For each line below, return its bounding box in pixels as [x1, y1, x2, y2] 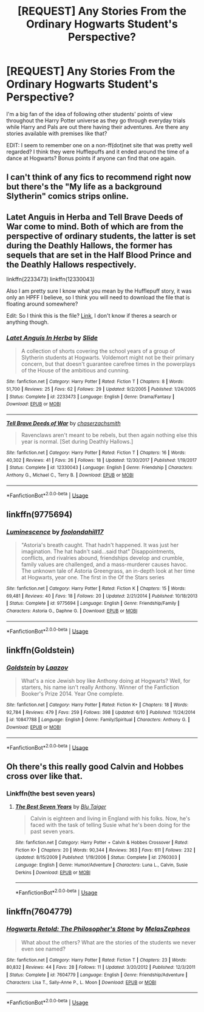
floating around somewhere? [6, 300, 78, 308]
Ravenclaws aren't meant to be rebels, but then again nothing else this [21, 431, 197, 439]
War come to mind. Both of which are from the [6, 221, 184, 232]
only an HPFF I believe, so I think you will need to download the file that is [6, 294, 190, 301]
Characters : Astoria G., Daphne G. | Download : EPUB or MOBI [6, 608, 138, 614]
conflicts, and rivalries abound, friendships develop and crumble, [21, 554, 184, 562]
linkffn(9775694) [6, 509, 73, 520]
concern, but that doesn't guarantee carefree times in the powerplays [21, 360, 195, 368]
